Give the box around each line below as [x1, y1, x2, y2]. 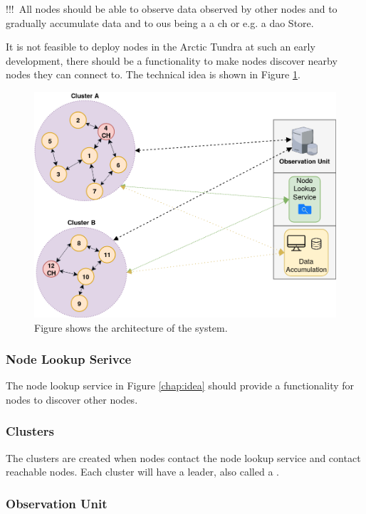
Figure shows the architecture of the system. [34, 320, 228, 335]
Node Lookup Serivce [6, 350, 132, 368]
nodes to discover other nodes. [6, 392, 138, 407]
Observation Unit [6, 494, 108, 512]
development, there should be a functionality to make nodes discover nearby [6, 53, 338, 68]
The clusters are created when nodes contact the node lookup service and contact [6, 450, 361, 465]
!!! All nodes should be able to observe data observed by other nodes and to [6, 1, 338, 16]
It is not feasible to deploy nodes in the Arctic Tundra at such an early [6, 39, 315, 54]
